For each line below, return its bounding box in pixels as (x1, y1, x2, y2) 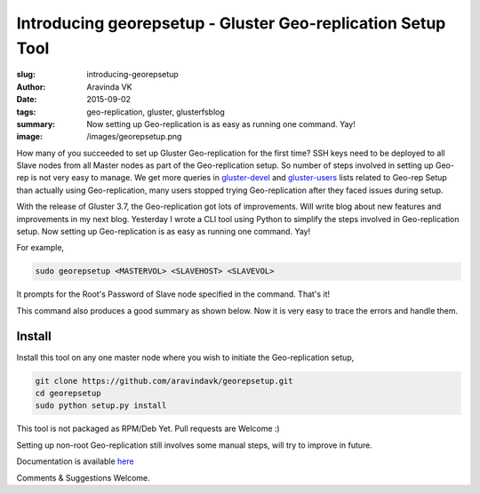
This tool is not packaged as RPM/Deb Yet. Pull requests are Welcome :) (16, 423, 280, 434)
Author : (16, 81, 46, 92)
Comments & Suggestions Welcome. (16, 472, 150, 483)
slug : (16, 69, 36, 80)
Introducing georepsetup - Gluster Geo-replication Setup (16, 13, 446, 33)
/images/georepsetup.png (86, 131, 182, 142)
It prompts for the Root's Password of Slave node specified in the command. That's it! (16, 289, 331, 299)
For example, (16, 243, 65, 253)
